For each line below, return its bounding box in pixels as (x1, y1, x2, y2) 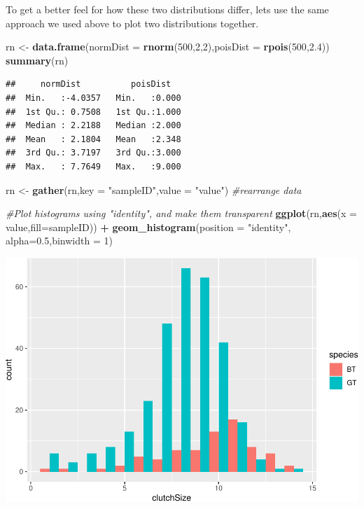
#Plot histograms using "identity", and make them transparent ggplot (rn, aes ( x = (6, 206, 357, 221)
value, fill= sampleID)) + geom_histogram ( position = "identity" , (6, 219, 291, 234)
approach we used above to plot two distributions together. (6, 15, 259, 30)
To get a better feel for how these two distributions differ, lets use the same (6, 2, 329, 16)
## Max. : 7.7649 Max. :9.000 (6, 161, 181, 172)
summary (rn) (6, 53, 69, 67)
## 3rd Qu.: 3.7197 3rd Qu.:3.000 (6, 148, 181, 158)
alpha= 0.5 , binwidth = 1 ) (6, 233, 113, 248)
